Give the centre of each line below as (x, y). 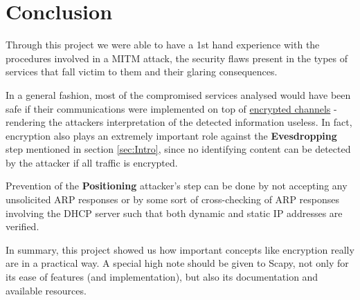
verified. (22, 226)
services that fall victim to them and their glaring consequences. (142, 72)
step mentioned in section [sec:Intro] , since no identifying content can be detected (178, 149)
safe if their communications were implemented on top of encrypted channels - (171, 108)
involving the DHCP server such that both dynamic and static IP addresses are (174, 213)
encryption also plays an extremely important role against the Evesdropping (171, 135)
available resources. (46, 290)
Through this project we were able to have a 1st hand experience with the (163, 45)
